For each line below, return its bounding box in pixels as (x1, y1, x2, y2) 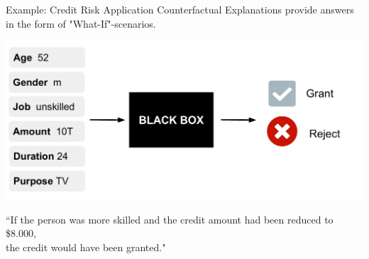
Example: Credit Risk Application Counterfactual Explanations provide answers (6, 2, 354, 16)
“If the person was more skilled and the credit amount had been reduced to (6, 211, 334, 226)
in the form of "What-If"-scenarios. (6, 16, 156, 31)
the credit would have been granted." (6, 239, 166, 254)
